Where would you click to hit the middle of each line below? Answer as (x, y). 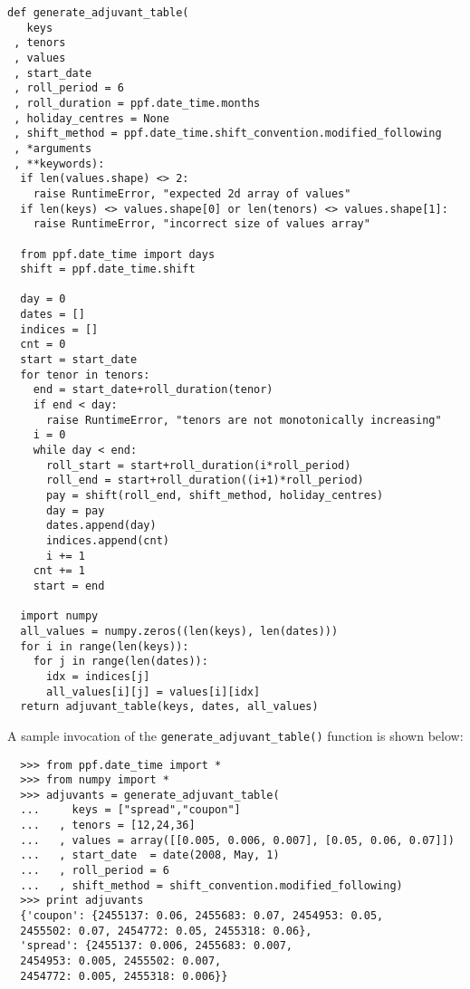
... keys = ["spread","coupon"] (130, 810)
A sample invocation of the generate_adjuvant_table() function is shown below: (235, 735)
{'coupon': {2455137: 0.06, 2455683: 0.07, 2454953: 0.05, (202, 916)
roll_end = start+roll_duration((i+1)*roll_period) (205, 480)
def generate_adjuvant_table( (98, 13)
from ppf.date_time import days (118, 254)
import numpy (59, 616)
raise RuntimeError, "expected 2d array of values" (192, 193)
